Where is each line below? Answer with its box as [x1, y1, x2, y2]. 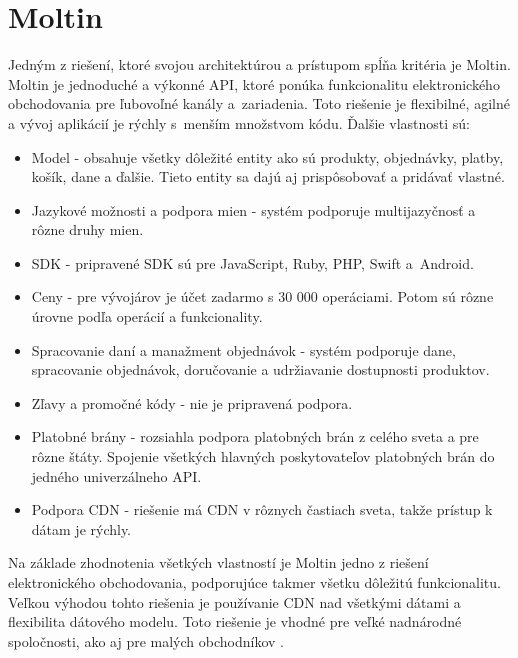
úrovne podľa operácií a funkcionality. [31, 306, 263, 327]
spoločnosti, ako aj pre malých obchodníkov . [8, 630, 284, 651]
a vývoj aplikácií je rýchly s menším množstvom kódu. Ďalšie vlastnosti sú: [8, 112, 470, 133]
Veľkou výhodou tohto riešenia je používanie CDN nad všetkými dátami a [8, 591, 461, 612]
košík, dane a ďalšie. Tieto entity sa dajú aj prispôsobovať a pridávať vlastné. [31, 166, 505, 187]
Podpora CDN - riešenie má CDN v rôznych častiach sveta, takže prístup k [31, 499, 493, 520]
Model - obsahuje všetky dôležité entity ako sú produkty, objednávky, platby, [31, 146, 504, 167]
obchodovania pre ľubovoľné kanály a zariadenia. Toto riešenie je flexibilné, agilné [8, 93, 510, 114]
